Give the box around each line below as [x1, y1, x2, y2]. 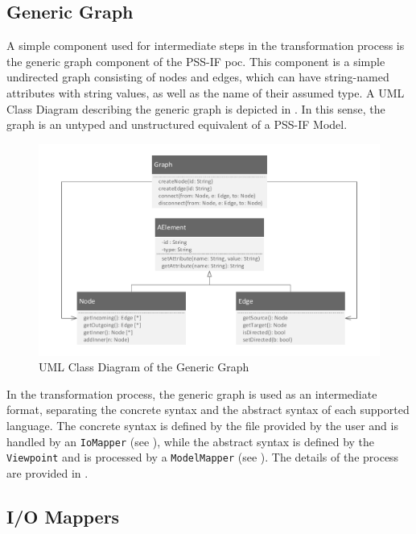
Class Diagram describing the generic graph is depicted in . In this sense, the [6, 100, 385, 117]
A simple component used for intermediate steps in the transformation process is [6, 37, 405, 54]
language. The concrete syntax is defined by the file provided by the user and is [6, 417, 398, 434]
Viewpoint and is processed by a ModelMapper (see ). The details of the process [6, 449, 399, 466]
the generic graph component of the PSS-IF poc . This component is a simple [6, 52, 385, 69]
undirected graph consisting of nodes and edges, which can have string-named [6, 68, 389, 85]
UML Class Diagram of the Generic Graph [39, 358, 249, 375]
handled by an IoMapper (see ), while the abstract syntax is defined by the [6, 433, 375, 449]
